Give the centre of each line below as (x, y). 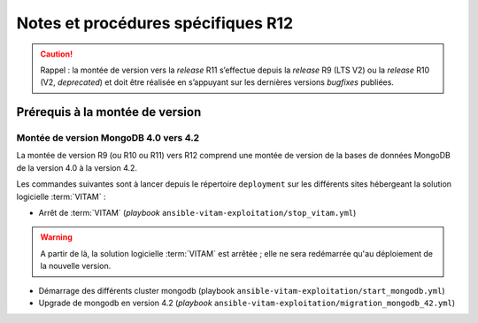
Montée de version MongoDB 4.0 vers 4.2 (108, 138)
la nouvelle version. (76, 266)
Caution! (57, 54)
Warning (56, 237)
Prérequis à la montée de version (109, 112)
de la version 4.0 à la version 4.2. (77, 167)
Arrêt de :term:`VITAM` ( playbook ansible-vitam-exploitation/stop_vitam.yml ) (197, 213)
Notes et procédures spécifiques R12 (155, 23)
